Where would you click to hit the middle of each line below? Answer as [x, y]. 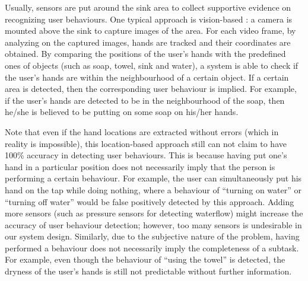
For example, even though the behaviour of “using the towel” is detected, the [145, 259]
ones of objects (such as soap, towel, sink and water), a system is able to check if [152, 65]
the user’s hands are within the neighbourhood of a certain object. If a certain [147, 77]
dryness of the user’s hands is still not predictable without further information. [148, 271]
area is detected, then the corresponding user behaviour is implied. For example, [151, 89]
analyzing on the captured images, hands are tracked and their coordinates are [148, 42]
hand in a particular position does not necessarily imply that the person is [140, 166]
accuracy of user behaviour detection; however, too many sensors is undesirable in [153, 224]
